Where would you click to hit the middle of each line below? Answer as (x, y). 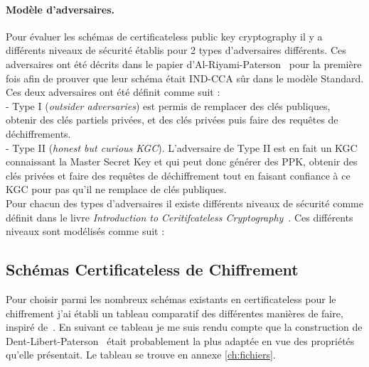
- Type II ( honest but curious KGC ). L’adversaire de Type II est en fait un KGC (182, 147)
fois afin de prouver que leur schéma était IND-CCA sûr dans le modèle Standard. (185, 78)
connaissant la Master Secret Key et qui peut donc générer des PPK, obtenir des (182, 161)
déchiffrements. (38, 133)
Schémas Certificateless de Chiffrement (152, 269)
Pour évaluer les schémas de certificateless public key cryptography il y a (164, 36)
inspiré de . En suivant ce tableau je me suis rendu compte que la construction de (184, 327)
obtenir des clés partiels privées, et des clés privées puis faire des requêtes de (172, 120)
